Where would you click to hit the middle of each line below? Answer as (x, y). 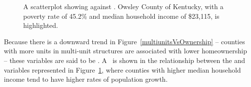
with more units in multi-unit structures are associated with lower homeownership (125, 51)
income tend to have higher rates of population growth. (86, 79)
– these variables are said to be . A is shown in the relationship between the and (125, 60)
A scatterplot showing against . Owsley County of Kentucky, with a (124, 6)
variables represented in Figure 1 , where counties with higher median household (122, 69)
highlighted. (41, 25)
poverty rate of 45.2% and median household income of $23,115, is (121, 16)
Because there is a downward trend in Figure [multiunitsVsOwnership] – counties (125, 41)
